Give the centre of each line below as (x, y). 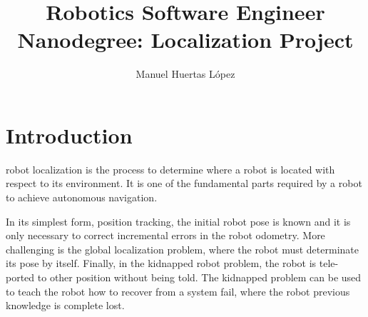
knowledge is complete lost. (65, 305)
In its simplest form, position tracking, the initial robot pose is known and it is (178, 221)
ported (20, 277)
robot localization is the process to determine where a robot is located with (170, 169)
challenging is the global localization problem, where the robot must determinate (182, 249)
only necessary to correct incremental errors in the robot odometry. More (165, 235)
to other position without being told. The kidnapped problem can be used (199, 277)
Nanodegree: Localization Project (185, 40)
